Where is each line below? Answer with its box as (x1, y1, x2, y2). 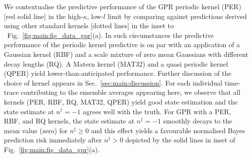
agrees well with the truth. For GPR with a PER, (83, 106, 231, 116)
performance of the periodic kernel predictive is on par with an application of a (4, 39, 240, 50)
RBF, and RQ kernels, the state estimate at (4, 116, 135, 126)
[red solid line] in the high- (4, 11, 83, 21)
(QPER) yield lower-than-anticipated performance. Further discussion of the (4, 68, 232, 78)
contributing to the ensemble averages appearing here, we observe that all (21, 87, 241, 97)
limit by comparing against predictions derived (108, 11, 247, 21)
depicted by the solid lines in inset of (125, 135, 235, 145)
